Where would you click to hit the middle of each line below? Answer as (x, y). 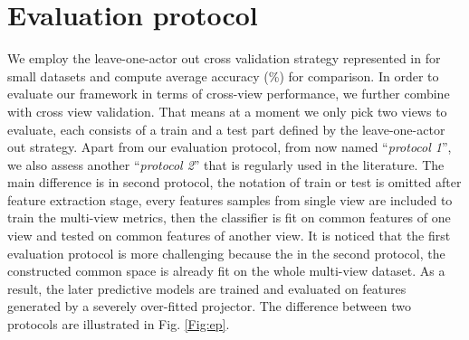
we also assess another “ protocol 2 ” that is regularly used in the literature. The (226, 164)
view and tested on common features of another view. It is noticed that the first (229, 236)
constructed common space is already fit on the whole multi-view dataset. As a (226, 271)
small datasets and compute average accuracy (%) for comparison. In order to (223, 76)
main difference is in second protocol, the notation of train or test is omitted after (234, 182)
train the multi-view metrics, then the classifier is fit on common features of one (229, 217)
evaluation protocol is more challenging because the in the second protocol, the (226, 253)
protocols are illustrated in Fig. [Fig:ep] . (119, 324)
